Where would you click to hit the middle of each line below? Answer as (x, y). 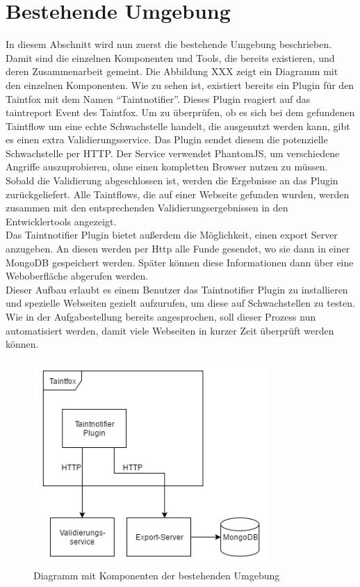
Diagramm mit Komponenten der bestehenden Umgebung (157, 576)
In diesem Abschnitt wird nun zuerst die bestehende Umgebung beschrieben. (169, 44)
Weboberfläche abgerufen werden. (77, 276)
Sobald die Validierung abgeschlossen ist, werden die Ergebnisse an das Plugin (172, 180)
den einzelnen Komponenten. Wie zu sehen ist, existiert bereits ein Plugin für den (180, 85)
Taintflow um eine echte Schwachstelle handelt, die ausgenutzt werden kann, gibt (178, 126)
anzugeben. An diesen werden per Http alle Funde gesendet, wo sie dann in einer (178, 249)
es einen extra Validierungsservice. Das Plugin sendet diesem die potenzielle (167, 139)
